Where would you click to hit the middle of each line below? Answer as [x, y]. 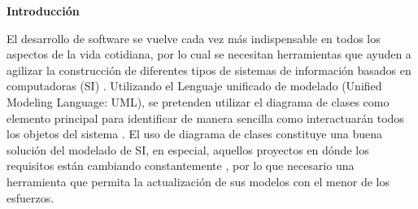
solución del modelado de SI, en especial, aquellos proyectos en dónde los [188, 149]
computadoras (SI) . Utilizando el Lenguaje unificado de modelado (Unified [194, 86]
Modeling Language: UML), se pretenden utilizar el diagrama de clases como [198, 101]
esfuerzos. [30, 197]
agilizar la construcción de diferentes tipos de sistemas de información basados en [209, 70]
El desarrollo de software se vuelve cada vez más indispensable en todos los [194, 38]
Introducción [43, 11]
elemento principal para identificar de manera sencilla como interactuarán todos [205, 118]
